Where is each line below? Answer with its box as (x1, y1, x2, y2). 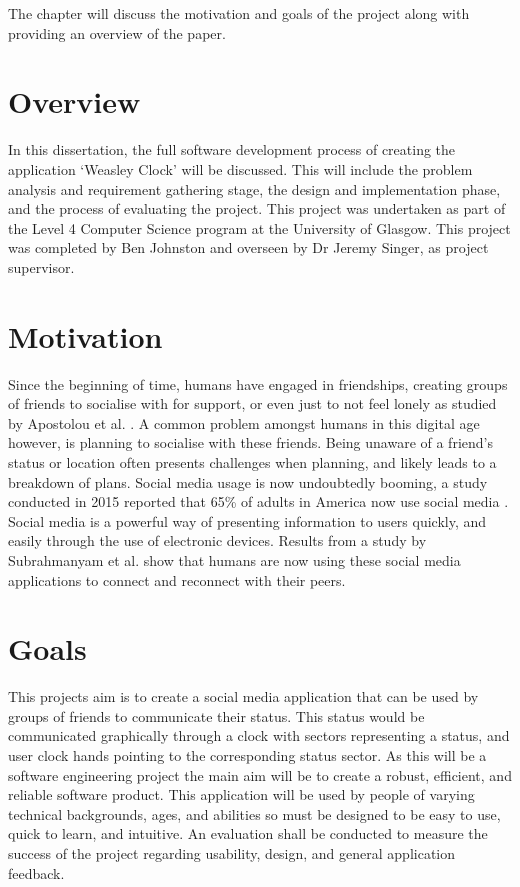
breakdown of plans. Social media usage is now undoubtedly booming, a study (8, 471, 488, 492)
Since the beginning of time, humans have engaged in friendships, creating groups (8, 373, 508, 394)
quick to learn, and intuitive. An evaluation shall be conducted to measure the (8, 823, 488, 844)
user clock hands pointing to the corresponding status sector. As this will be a (8, 745, 487, 766)
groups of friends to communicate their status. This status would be (8, 705, 425, 726)
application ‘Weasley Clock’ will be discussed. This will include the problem (8, 158, 473, 179)
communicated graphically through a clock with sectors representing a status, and (8, 725, 510, 746)
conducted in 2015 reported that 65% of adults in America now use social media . (8, 491, 509, 512)
